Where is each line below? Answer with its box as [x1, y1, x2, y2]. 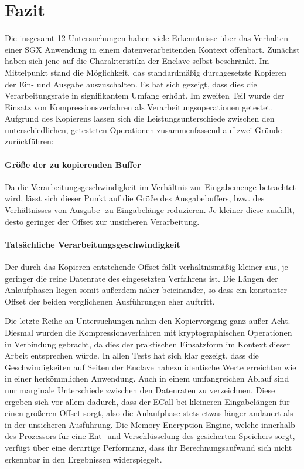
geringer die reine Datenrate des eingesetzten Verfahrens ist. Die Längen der [5, 272, 278, 284]
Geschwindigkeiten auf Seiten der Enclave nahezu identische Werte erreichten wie [5, 360, 296, 373]
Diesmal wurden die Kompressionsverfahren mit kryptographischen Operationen [5, 326, 292, 338]
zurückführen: [5, 135, 54, 147]
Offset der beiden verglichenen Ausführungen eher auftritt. [5, 295, 215, 307]
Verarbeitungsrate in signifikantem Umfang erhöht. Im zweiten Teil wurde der [5, 89, 285, 102]
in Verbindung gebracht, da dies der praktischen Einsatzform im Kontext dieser [5, 338, 290, 350]
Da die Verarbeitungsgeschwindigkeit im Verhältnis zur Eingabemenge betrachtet [5, 180, 296, 193]
